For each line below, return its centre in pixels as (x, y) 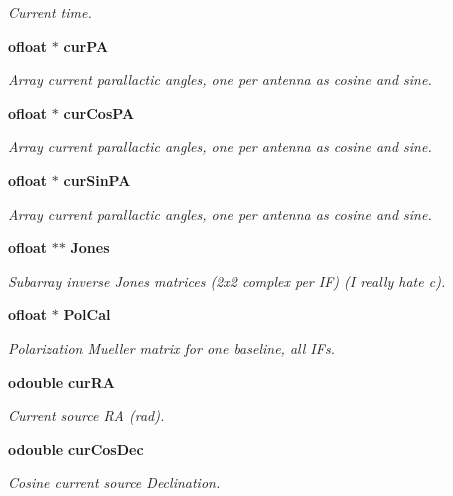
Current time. (50, 12)
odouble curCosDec (76, 448)
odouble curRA (61, 381)
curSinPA (97, 179)
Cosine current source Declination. (114, 482)
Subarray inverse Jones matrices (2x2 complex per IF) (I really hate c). (227, 280)
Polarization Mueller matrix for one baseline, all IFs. (171, 347)
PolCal (87, 314)
